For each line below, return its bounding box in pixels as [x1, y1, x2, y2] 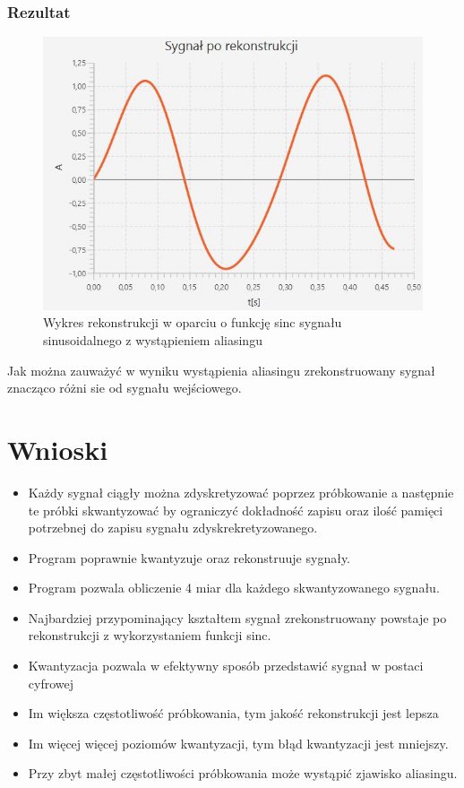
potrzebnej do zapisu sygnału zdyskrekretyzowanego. [28, 518, 318, 537]
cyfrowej [28, 673, 74, 692]
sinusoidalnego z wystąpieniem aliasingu [43, 331, 262, 350]
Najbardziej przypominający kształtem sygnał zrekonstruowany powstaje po [28, 608, 447, 627]
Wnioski [7, 430, 108, 467]
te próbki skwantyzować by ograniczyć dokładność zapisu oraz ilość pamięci [28, 500, 443, 519]
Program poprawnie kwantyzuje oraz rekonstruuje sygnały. [28, 548, 351, 567]
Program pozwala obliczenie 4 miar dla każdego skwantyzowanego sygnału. [28, 578, 440, 597]
